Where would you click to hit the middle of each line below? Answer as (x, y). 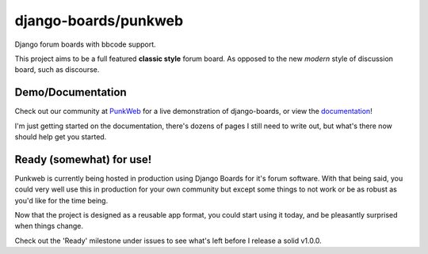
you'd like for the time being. (61, 200)
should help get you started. (61, 137)
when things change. (49, 226)
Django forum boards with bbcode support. (85, 44)
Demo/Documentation (71, 92)
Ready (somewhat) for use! (83, 159)
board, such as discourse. (57, 70)
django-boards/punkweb (99, 21)
